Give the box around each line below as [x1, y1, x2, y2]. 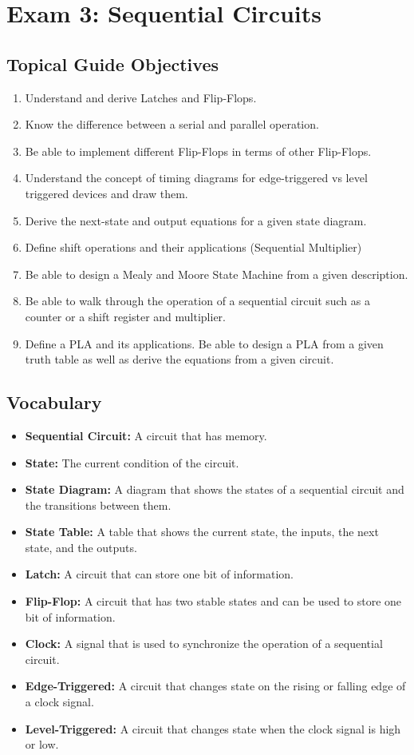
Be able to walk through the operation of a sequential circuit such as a [25, 292, 370, 309]
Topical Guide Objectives [6, 51, 219, 76]
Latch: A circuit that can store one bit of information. [25, 566, 294, 582]
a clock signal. [25, 693, 94, 710]
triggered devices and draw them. [25, 185, 188, 201]
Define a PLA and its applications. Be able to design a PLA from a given [25, 335, 384, 352]
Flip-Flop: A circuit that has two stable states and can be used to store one [25, 593, 402, 610]
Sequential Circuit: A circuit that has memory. [25, 427, 267, 443]
